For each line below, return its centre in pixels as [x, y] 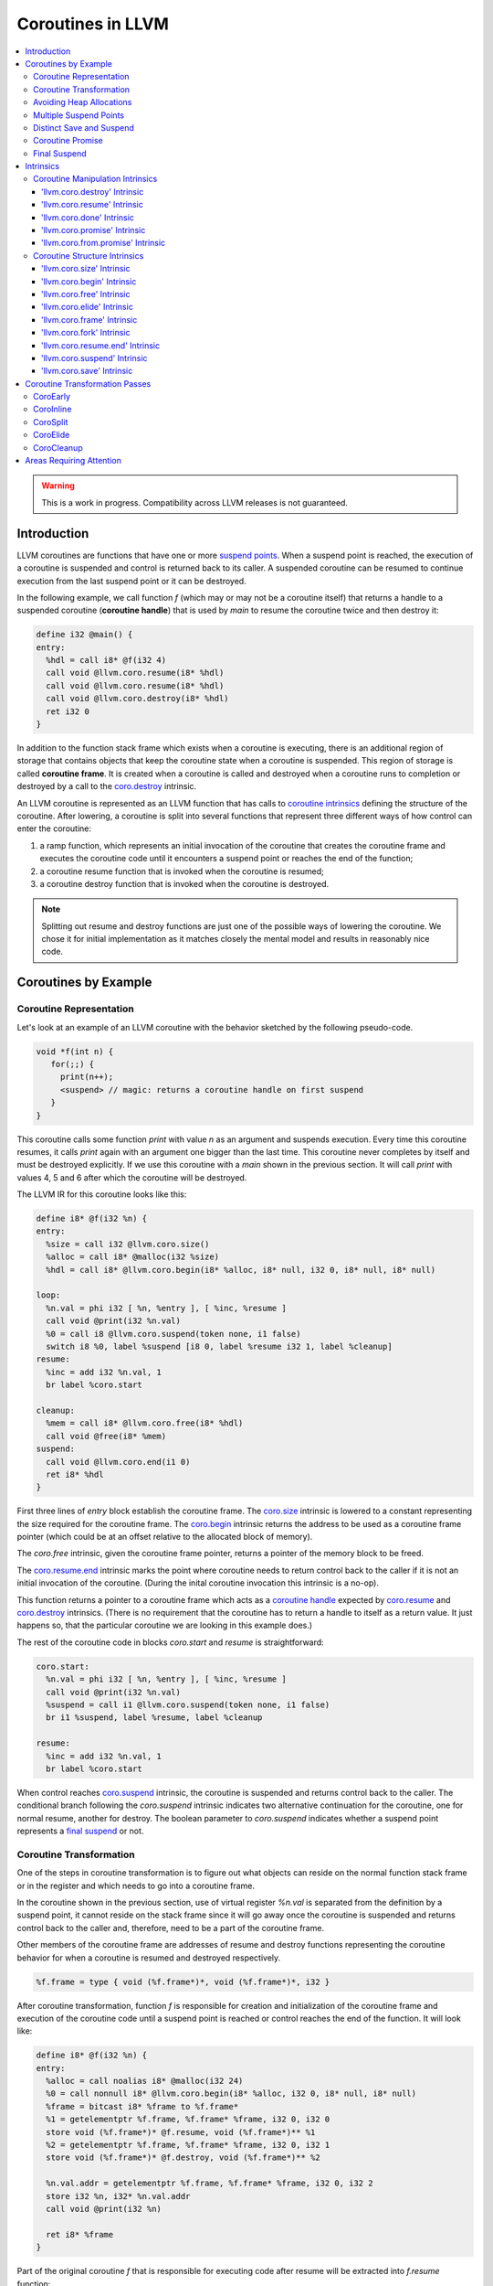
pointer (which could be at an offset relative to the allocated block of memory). [165, 1537]
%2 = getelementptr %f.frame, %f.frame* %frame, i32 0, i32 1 [188, 2145]
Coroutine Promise [68, 141]
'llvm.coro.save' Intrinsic [87, 371]
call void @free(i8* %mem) [106, 1436]
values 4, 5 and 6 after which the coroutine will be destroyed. [132, 1177]
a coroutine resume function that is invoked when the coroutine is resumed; [182, 871]
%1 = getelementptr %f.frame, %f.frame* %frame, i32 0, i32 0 [188, 2120]
